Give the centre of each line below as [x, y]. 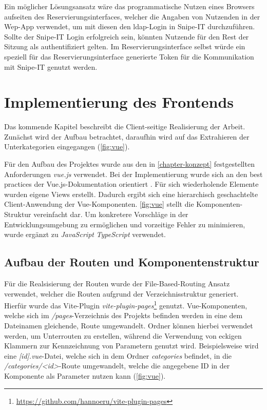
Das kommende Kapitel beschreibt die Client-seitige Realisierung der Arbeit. [125, 126]
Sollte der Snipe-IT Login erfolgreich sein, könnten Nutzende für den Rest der [127, 36]
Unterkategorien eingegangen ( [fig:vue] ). [67, 147]
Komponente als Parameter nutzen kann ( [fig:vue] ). [85, 376]
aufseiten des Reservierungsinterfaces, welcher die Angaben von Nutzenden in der [132, 16]
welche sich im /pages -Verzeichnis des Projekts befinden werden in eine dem [123, 315]
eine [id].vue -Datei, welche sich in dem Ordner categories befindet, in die [118, 355]
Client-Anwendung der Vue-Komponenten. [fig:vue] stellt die [99, 204]
